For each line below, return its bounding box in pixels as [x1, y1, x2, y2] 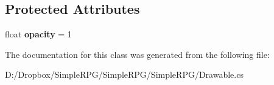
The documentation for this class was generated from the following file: [5, 48, 270, 60]
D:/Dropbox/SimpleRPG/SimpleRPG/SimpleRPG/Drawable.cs [5, 68, 244, 81]
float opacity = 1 [5, 28, 72, 40]
